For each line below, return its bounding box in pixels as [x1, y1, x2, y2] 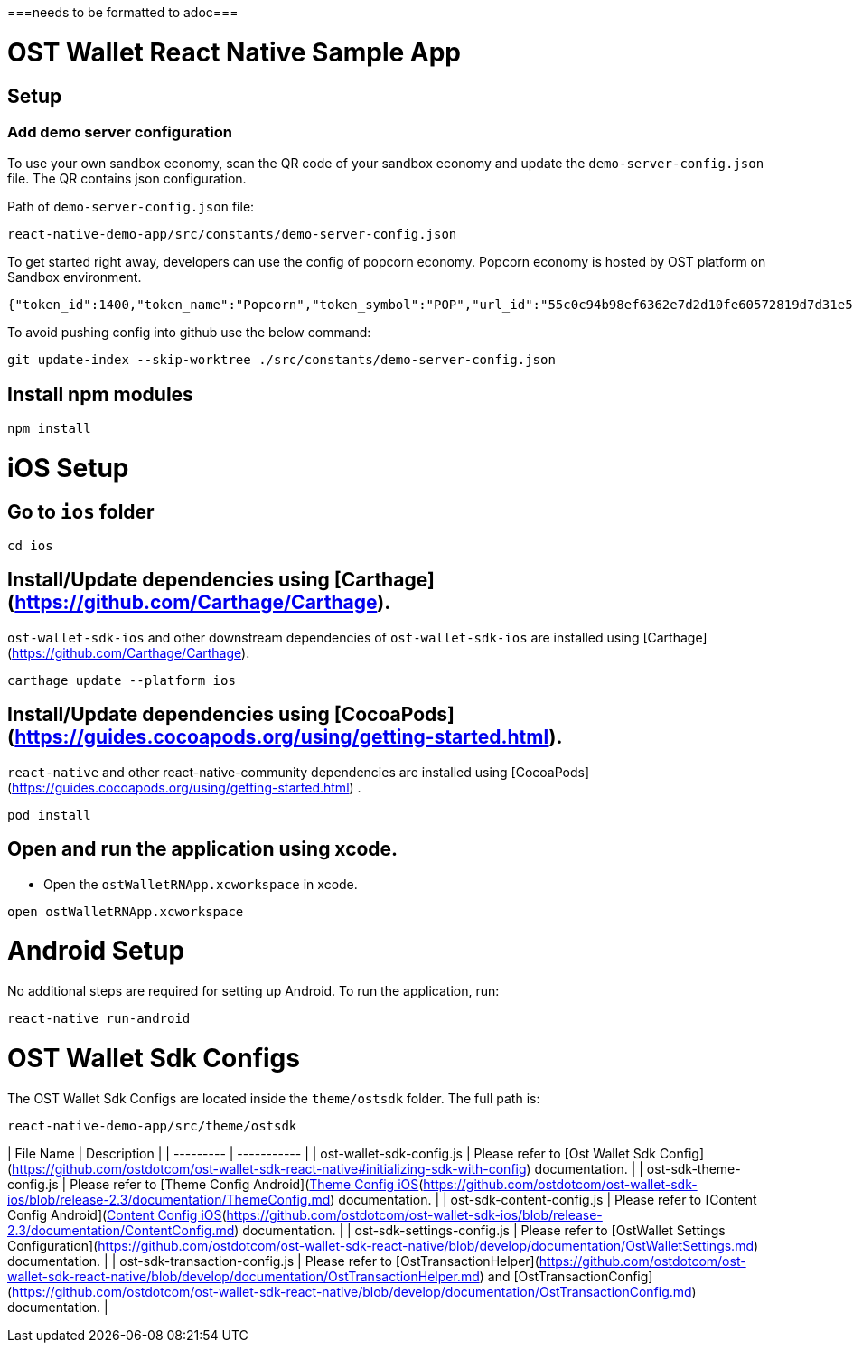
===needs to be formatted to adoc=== [7, 5, 239, 20]
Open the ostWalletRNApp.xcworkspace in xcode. [43, 876, 358, 892]
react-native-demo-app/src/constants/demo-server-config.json [7, 227, 457, 242]
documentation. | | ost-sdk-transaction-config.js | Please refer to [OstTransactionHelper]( [7, 1252, 539, 1269]
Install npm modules [7, 382, 193, 406]
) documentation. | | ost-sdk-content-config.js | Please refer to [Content [330, 1191, 757, 1207]
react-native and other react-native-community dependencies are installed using [7, 764, 508, 780]
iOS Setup [7, 452, 129, 483]
